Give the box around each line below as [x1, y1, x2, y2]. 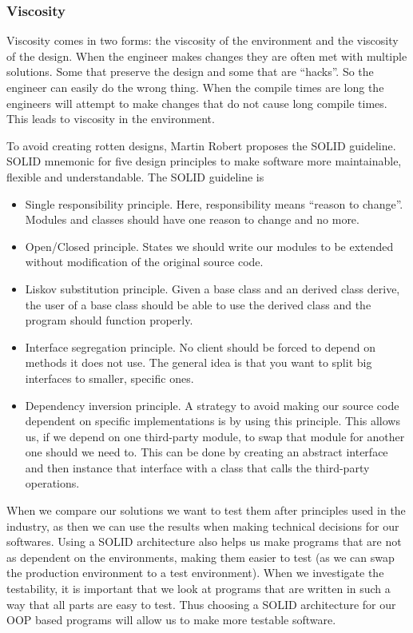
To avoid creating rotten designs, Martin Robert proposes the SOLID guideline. [6, 137, 396, 153]
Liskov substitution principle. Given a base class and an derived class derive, [25, 280, 400, 297]
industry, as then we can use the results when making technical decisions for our [6, 517, 399, 534]
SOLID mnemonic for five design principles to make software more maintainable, [6, 153, 402, 169]
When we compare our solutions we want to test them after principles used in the [6, 502, 406, 519]
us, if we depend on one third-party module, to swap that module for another [25, 428, 405, 444]
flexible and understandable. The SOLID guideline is [6, 168, 264, 185]
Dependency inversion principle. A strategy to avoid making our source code [25, 396, 399, 413]
